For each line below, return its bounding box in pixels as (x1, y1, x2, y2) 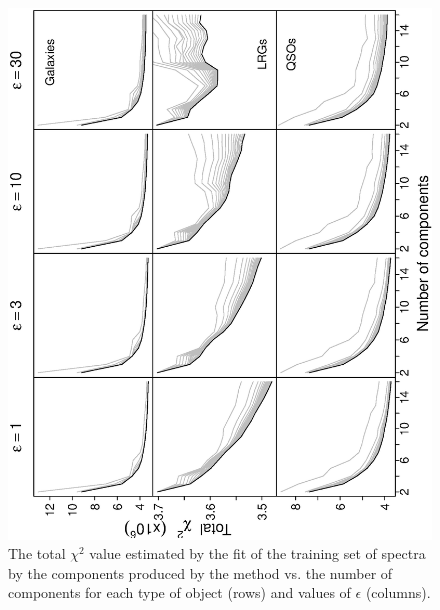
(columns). (365, 582, 431, 603)
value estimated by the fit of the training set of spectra (89, 543, 426, 564)
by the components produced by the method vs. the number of (8, 562, 393, 583)
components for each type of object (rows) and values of (8, 582, 351, 603)
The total (8, 543, 66, 564)
